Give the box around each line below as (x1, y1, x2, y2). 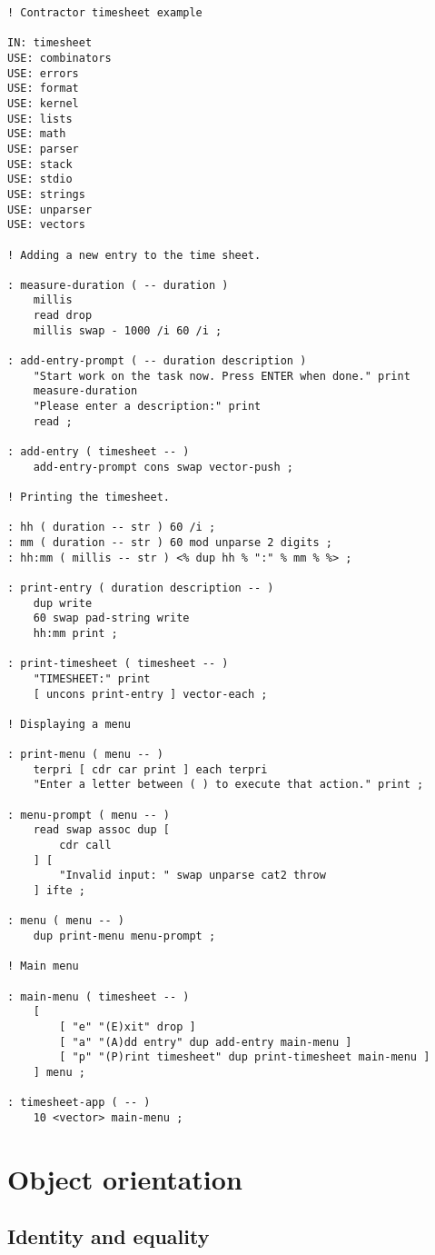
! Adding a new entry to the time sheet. (7, 248, 262, 262)
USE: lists (7, 112, 73, 125)
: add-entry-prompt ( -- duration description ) (7, 354, 307, 368)
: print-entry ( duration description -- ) (7, 581, 274, 594)
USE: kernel (7, 96, 79, 110)
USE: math (7, 127, 66, 141)
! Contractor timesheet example (7, 6, 203, 19)
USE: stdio (7, 173, 73, 186)
